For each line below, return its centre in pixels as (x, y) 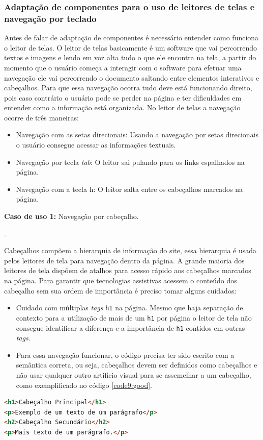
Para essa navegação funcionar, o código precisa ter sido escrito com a (125, 355)
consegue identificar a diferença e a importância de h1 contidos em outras (130, 327)
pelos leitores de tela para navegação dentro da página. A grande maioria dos (124, 260)
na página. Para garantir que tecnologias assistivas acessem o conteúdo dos (121, 280)
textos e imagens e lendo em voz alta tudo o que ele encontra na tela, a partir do (130, 57)
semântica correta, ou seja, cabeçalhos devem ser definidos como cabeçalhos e (137, 365)
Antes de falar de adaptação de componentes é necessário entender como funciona (131, 38)
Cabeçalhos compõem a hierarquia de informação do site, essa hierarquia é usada (130, 250)
